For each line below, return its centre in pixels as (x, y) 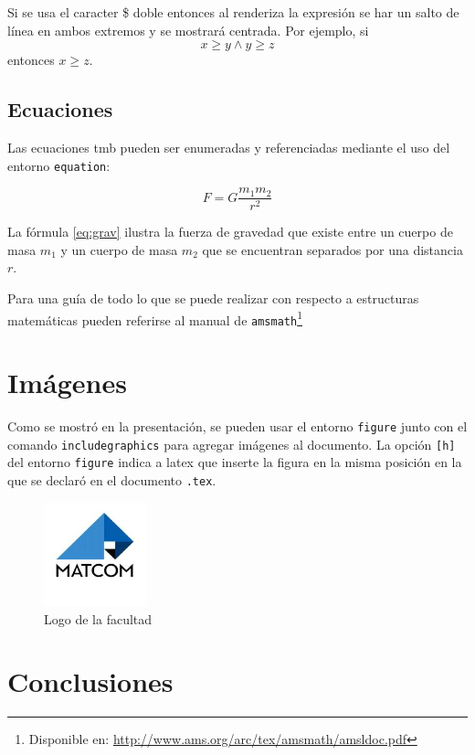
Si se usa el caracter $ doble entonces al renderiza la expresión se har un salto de (233, 12)
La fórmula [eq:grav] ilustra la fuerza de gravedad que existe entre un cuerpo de (230, 232)
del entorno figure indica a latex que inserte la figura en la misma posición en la (235, 462)
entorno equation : (59, 165)
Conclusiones (90, 681)
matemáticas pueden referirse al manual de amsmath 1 (155, 318)
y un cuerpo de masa (119, 249)
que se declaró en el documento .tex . (112, 480)
